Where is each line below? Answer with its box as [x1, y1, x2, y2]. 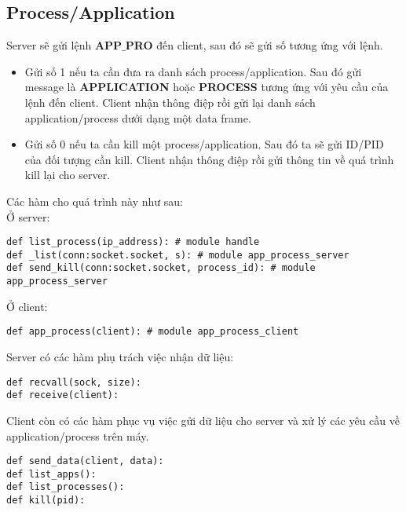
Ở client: [6, 298, 48, 314]
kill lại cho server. [24, 166, 111, 183]
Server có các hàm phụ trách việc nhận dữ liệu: [6, 349, 234, 365]
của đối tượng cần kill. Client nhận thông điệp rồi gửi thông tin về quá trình [24, 151, 394, 167]
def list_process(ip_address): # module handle [6, 236, 260, 248]
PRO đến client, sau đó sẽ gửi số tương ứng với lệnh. [125, 37, 383, 53]
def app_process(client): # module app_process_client [6, 326, 299, 338]
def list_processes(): [6, 481, 125, 493]
